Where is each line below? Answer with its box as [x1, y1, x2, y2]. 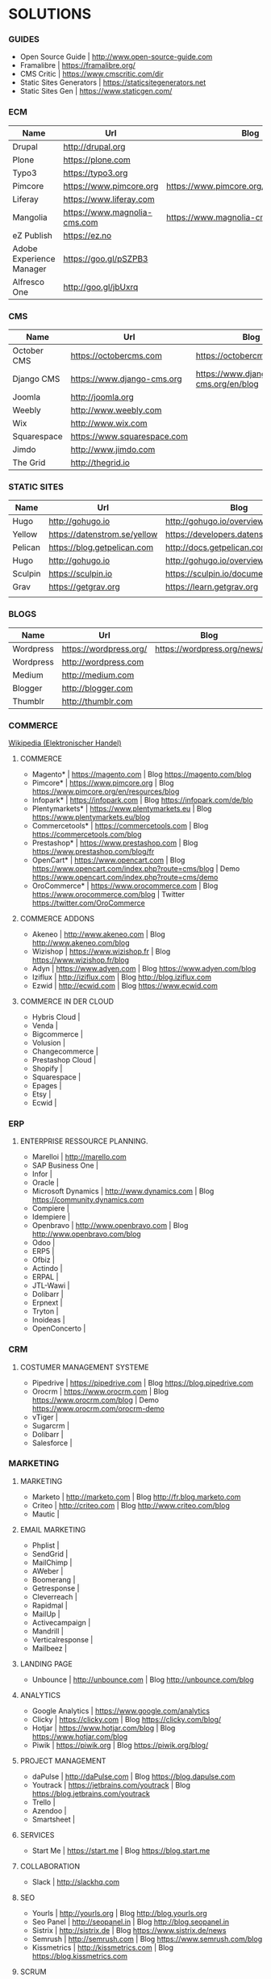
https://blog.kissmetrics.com [31, 1951, 127, 1960]
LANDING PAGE [19, 1658, 73, 1668]
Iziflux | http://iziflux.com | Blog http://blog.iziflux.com [31, 972, 212, 982]
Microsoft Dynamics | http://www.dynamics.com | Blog [31, 1186, 215, 1196]
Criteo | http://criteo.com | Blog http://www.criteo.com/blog [31, 1500, 230, 1510]
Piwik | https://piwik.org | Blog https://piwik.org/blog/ [31, 1740, 209, 1750]
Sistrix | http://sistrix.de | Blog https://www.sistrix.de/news [31, 1925, 227, 1935]
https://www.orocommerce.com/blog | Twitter [31, 889, 186, 899]
